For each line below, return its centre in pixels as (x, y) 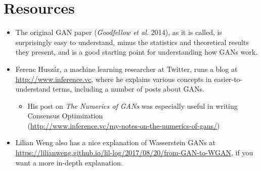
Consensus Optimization (65, 116)
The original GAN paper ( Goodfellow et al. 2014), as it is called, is (119, 32)
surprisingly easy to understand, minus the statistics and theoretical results (132, 42)
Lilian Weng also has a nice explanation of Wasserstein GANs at (115, 142)
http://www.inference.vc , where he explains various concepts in (114, 79)
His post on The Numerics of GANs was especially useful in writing (133, 105)
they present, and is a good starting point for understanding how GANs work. (137, 52)
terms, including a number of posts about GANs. (128, 89)
